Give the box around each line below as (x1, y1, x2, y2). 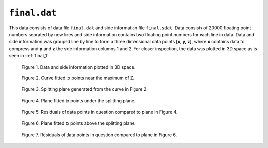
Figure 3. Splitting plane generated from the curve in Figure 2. (21, 86, 148, 92)
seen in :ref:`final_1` (9, 53, 49, 59)
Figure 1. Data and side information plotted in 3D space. (21, 64, 135, 70)
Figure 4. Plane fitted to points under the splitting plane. (21, 97, 136, 104)
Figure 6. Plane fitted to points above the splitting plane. (21, 120, 136, 126)
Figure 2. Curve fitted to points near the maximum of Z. (21, 75, 134, 81)
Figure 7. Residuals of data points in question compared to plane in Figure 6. (21, 132, 177, 138)
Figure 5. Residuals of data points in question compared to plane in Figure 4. (21, 109, 178, 115)
